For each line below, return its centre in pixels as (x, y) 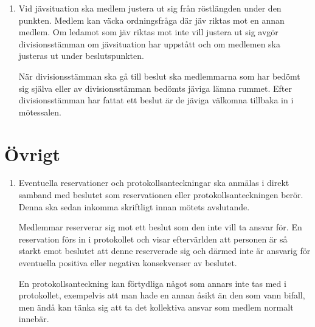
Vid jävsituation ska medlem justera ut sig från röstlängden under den (150, 8)
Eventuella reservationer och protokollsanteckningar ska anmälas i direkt (154, 183)
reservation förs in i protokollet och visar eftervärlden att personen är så (153, 239)
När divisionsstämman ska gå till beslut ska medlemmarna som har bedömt (159, 76)
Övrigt (33, 153)
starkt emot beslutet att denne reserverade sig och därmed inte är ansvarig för (164, 251)
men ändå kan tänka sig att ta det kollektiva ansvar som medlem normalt (156, 307)
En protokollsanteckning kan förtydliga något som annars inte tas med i (152, 283)
